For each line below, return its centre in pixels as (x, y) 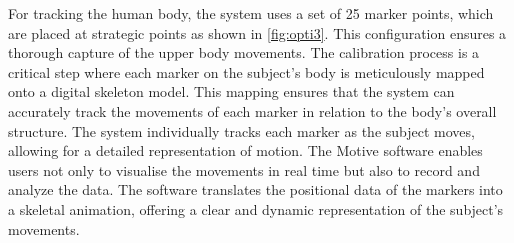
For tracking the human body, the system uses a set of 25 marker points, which (251, 13)
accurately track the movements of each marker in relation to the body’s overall (252, 110)
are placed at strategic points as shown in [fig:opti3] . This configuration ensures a (257, 32)
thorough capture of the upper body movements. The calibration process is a (244, 52)
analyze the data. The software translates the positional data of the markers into (255, 189)
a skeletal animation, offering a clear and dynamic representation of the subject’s (256, 208)
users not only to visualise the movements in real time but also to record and (244, 169)
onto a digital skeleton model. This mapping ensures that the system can (231, 91)
